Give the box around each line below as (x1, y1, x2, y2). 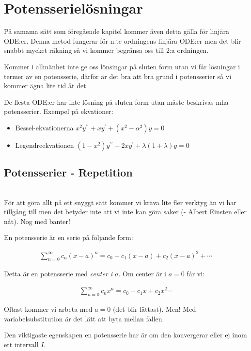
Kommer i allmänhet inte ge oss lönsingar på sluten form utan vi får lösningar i (4, 61, 240, 71)
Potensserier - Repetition (4, 165, 133, 180)
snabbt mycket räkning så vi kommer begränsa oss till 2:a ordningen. (4, 45, 209, 55)
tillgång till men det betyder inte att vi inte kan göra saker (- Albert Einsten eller (4, 207, 247, 217)
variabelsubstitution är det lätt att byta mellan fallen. (4, 313, 164, 323)
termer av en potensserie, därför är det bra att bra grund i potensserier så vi (4, 71, 232, 81)
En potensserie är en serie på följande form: (4, 232, 133, 242)
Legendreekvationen (15, 140, 74, 150)
